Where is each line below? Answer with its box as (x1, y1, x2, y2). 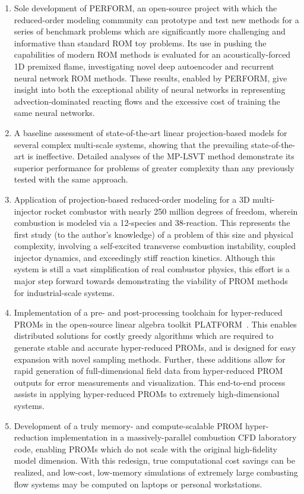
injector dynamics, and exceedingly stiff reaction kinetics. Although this (14, 251, 275, 263)
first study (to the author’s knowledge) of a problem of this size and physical (14, 228, 293, 240)
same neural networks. (14, 106, 95, 119)
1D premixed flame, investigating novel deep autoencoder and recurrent (14, 59, 274, 72)
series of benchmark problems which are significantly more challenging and (14, 25, 286, 37)
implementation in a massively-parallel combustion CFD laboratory (51, 431, 297, 443)
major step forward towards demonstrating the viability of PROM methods (14, 275, 288, 287)
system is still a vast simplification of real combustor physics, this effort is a (14, 263, 290, 275)
